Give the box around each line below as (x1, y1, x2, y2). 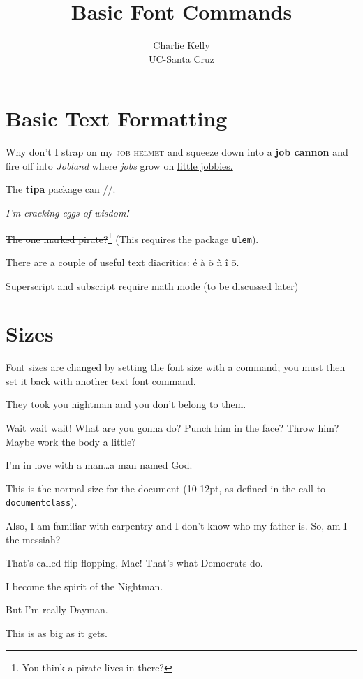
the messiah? (6, 532, 61, 546)
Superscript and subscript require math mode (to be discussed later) (6, 278, 299, 293)
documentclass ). (6, 495, 77, 509)
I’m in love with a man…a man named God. (6, 458, 193, 472)
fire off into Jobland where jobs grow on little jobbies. (6, 158, 233, 173)
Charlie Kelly (153, 38, 210, 52)
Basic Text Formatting (6, 104, 228, 133)
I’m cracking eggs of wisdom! (6, 205, 129, 220)
